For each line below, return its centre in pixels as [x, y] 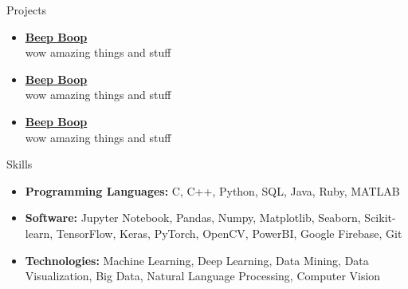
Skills [20, 164]
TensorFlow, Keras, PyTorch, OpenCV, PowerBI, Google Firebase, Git [229, 233]
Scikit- [380, 218]
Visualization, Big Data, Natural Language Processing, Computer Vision [203, 276]
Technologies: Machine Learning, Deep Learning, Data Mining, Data [197, 260]
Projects [27, 10]
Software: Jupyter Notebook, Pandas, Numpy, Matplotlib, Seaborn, [193, 218]
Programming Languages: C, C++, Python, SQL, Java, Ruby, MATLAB [212, 190]
